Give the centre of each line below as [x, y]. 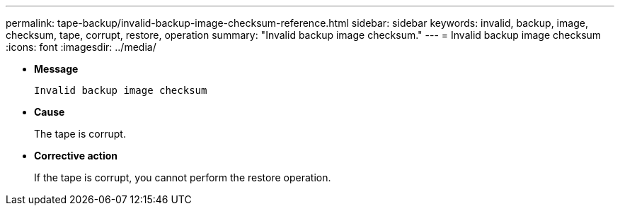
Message [56, 69]
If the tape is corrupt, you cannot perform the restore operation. [183, 177]
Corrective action [76, 156]
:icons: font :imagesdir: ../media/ [81, 47]
